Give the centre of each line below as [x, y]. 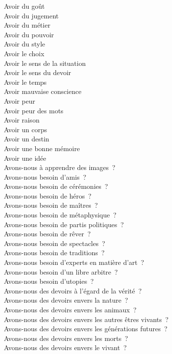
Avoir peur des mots [34, 110]
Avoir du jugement [31, 15]
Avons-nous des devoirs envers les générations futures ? [86, 329]
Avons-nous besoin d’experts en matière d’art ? [74, 262]
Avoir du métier [27, 25]
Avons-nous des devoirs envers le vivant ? [65, 347]
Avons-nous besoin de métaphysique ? [60, 215]
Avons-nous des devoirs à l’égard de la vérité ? [73, 290]
